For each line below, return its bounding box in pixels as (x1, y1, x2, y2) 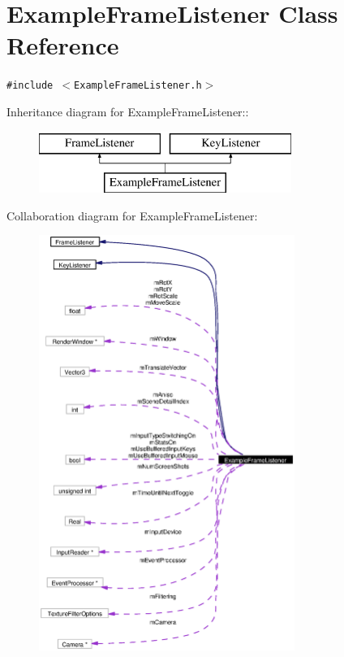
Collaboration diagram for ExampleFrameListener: (6, 207, 258, 224)
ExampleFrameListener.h (74, 80, 202, 92)
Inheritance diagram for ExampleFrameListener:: (6, 102, 249, 120)
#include (6, 80, 54, 92)
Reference (6, 28, 119, 62)
